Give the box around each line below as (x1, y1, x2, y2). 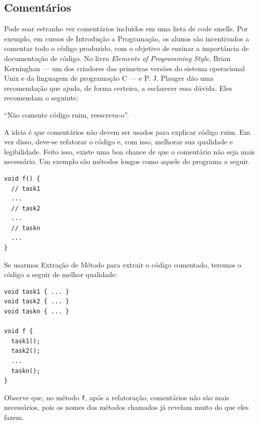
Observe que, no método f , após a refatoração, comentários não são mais (4, 392, 229, 402)
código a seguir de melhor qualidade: (4, 269, 118, 280)
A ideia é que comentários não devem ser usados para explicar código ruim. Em (4, 126, 250, 137)
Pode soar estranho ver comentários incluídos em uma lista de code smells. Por (4, 23, 248, 34)
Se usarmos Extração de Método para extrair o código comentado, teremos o (4, 259, 241, 270)
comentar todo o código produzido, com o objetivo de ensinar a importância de (4, 43, 249, 54)
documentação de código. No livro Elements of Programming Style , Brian (4, 52, 231, 63)
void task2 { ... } (4, 298, 69, 305)
